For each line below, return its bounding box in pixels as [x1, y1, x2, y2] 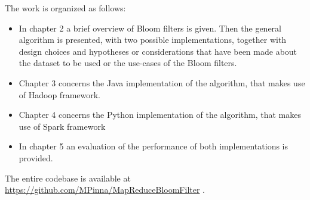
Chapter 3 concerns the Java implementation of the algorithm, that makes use [19, 76, 305, 89]
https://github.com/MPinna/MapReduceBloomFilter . [5, 183, 205, 196]
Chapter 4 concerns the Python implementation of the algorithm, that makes [19, 108, 301, 121]
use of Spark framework [19, 120, 106, 132]
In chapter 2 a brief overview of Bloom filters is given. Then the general [19, 21, 281, 34]
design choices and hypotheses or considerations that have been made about [19, 45, 297, 57]
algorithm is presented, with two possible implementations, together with [19, 33, 287, 46]
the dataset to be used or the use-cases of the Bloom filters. [19, 57, 237, 69]
